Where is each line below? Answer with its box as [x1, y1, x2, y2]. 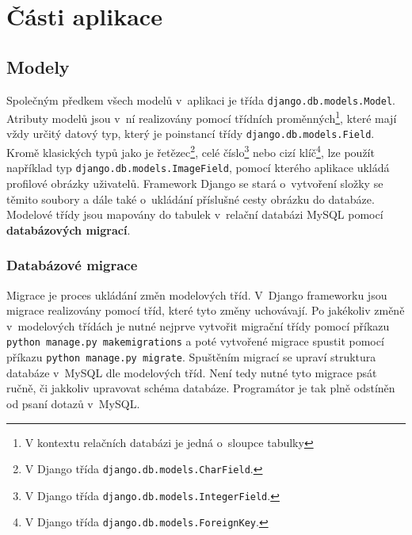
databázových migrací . [6, 221, 131, 238]
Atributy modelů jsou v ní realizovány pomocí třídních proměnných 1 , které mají [6, 108, 397, 126]
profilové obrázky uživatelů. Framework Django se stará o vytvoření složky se [6, 175, 383, 192]
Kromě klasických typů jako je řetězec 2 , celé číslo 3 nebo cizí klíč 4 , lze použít [6, 142, 375, 160]
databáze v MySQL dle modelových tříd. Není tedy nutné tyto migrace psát [6, 364, 377, 380]
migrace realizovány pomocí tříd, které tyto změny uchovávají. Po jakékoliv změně [6, 302, 405, 319]
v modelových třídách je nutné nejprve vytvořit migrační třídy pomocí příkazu [6, 317, 390, 334]
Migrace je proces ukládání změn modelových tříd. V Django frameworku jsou [6, 286, 387, 303]
